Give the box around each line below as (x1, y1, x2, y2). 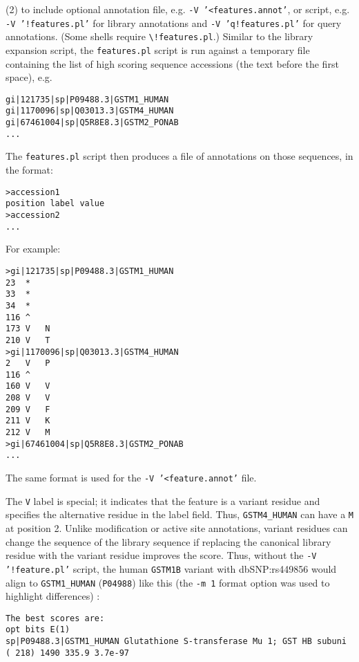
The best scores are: (6, 613, 105, 623)
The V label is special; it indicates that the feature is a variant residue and (6, 493, 320, 508)
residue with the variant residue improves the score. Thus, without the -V (6, 548, 317, 562)
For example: (6, 241, 61, 256)
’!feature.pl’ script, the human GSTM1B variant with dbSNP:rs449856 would (6, 561, 337, 576)
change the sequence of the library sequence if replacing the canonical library (6, 534, 331, 549)
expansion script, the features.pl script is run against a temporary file (6, 42, 310, 57)
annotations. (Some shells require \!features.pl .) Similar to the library (6, 29, 313, 44)
